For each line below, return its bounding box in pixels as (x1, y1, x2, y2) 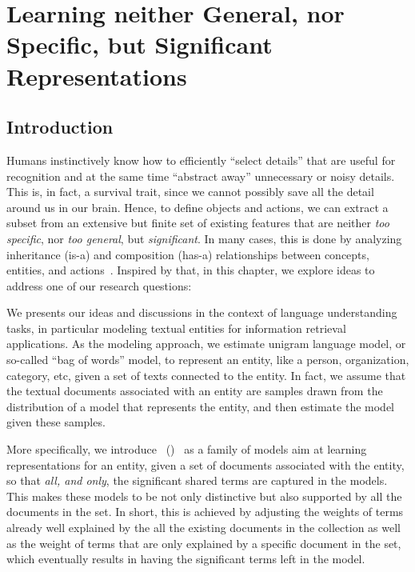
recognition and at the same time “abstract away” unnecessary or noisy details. (6, 167, 395, 184)
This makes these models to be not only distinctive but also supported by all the (6, 487, 402, 504)
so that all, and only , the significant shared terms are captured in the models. (6, 472, 388, 489)
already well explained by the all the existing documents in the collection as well (6, 519, 401, 536)
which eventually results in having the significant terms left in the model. (6, 550, 365, 567)
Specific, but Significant (6, 28, 273, 61)
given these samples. (6, 414, 106, 430)
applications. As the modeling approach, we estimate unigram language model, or (6, 335, 406, 352)
